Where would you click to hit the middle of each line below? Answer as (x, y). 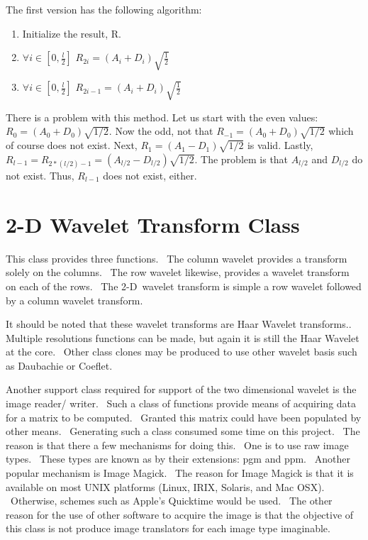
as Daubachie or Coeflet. (59, 365)
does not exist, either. (150, 175)
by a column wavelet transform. (74, 300)
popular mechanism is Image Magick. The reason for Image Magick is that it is (180, 473)
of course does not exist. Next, (72, 145)
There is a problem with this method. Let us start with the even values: (162, 117)
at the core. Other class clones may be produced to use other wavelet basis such (182, 352)
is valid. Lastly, (280, 145)
